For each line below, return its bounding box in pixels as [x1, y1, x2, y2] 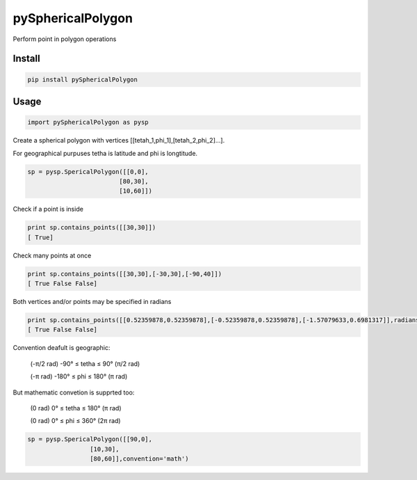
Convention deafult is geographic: [13, 344, 111, 352]
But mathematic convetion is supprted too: [13, 388, 135, 397]
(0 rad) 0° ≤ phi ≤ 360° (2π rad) [30, 417, 121, 425]
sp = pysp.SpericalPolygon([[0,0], [27, 168, 149, 175]
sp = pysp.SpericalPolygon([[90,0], [27, 435, 153, 443]
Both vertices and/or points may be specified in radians [13, 297, 172, 305]
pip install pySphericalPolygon [27, 75, 138, 83]
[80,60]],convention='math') [89, 455, 189, 463]
